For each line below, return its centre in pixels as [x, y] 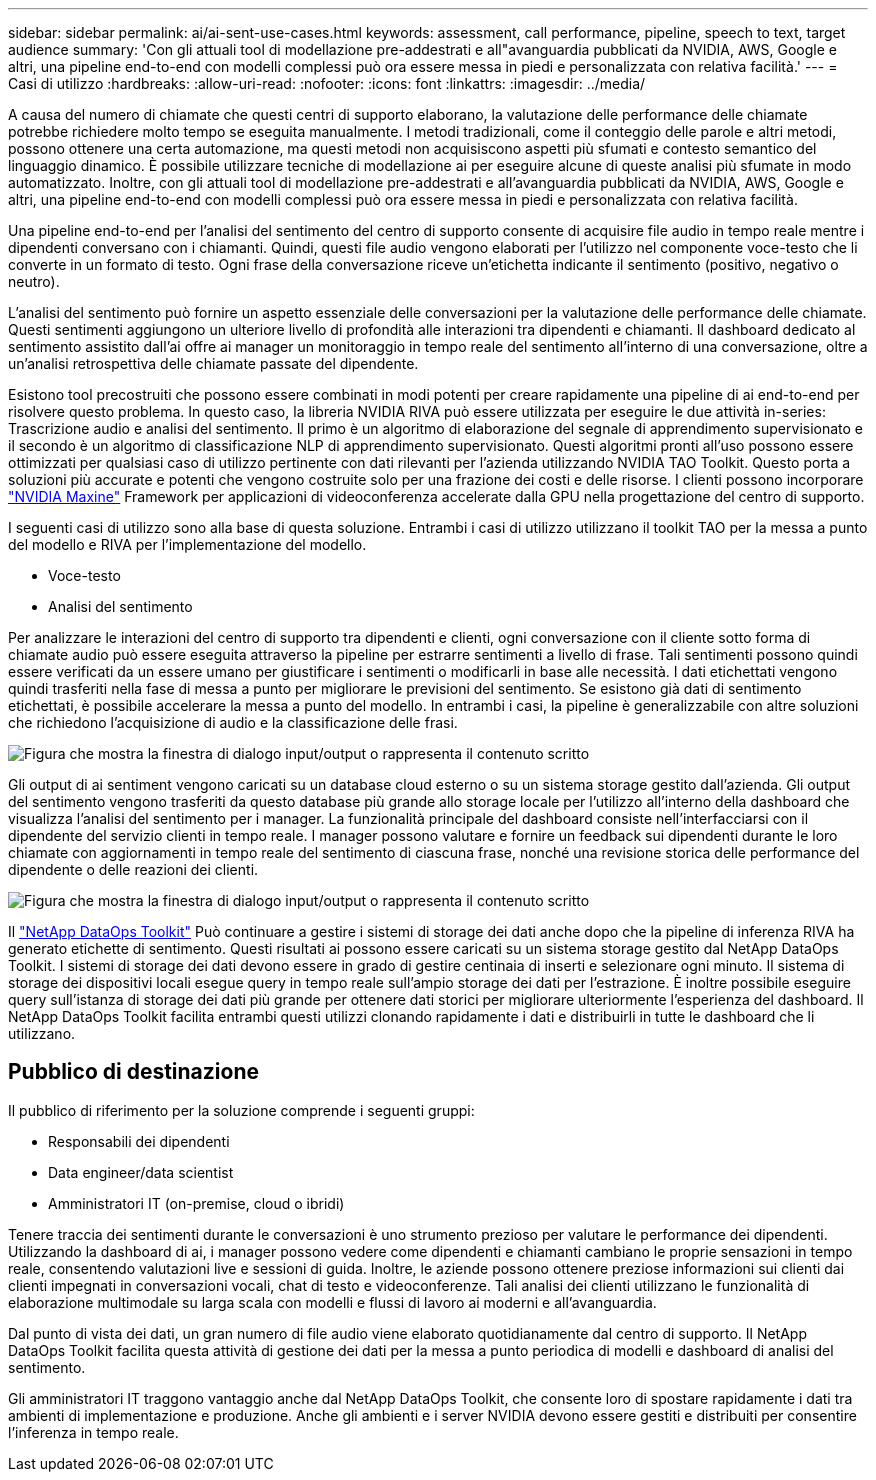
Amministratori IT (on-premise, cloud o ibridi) [196, 1203]
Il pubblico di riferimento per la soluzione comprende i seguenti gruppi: [241, 1110]
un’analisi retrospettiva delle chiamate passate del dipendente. [213, 363]
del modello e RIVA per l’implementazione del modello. [187, 544]
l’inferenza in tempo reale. [93, 1432]
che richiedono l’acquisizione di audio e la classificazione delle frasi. [233, 722]
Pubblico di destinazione [133, 1072]
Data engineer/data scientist [141, 1172]
